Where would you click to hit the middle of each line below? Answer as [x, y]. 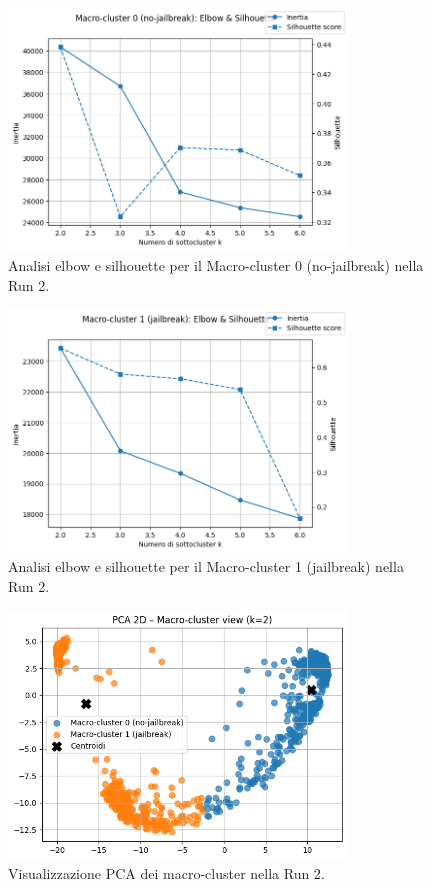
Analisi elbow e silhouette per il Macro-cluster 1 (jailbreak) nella [206, 566]
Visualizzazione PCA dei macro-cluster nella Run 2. [166, 873]
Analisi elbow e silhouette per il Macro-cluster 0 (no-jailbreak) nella [216, 265]
